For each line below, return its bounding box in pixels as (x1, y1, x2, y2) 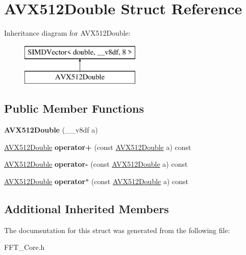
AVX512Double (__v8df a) (4, 124, 98, 135)
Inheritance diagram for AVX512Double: (4, 28, 131, 38)
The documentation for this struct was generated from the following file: (4, 224, 230, 235)
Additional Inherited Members (4, 200, 169, 216)
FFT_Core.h (4, 242, 45, 252)
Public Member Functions (4, 100, 144, 116)
